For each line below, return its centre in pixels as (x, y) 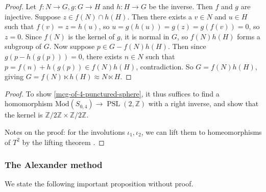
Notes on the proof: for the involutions (65, 131)
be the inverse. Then (181, 6)
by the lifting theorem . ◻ (63, 142)
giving (14, 76)
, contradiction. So (165, 66)
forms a (249, 36)
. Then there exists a (160, 16)
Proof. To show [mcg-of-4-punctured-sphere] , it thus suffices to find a (112, 93)
